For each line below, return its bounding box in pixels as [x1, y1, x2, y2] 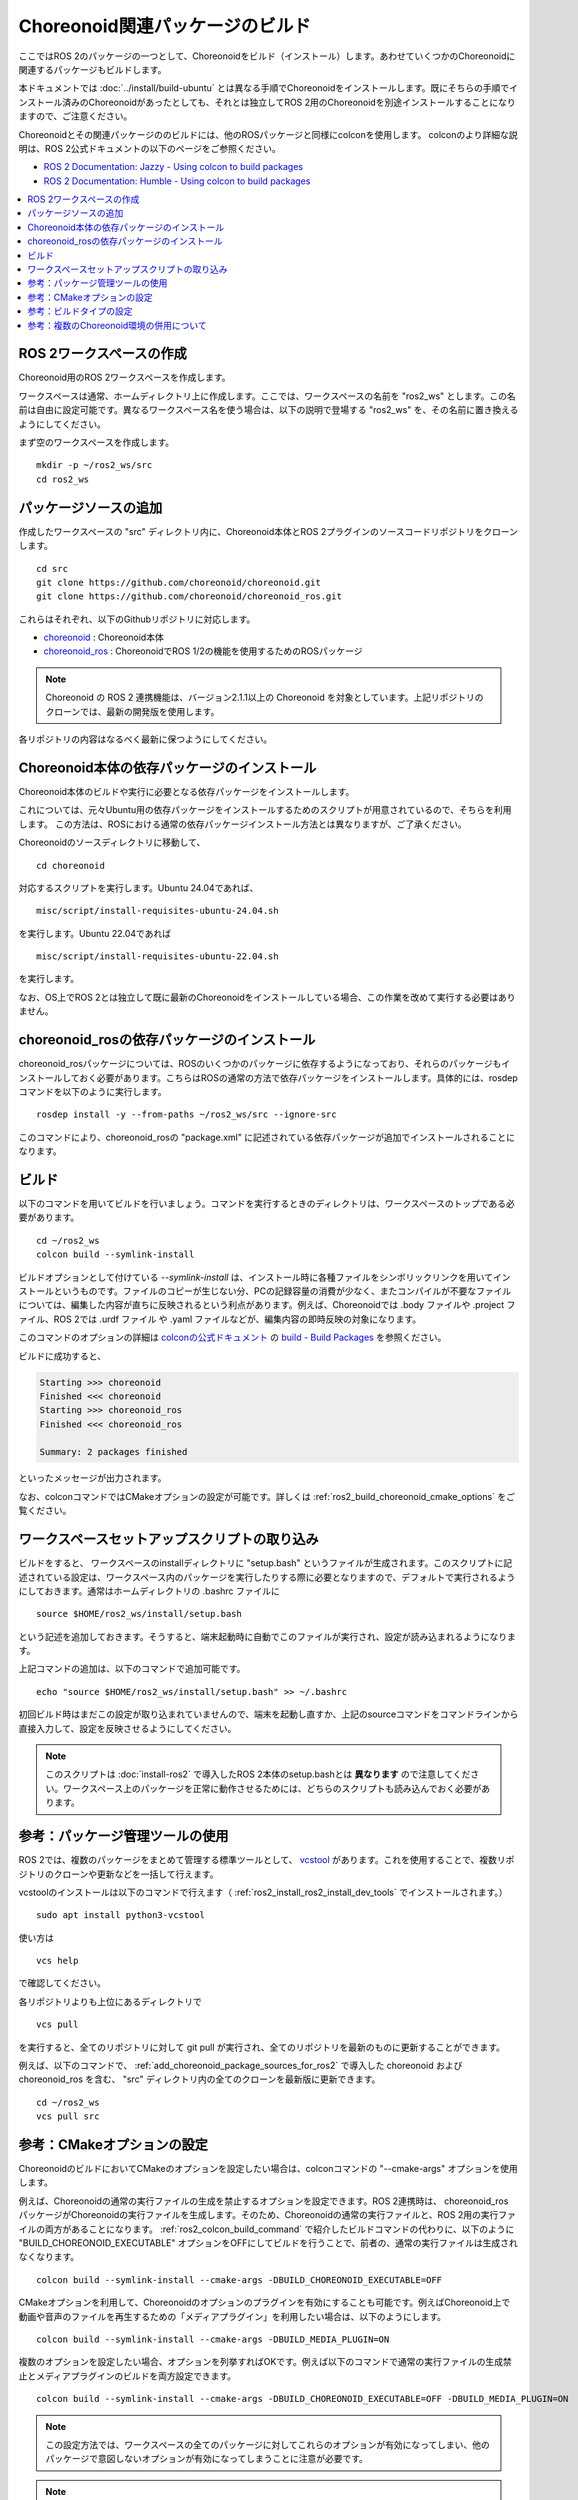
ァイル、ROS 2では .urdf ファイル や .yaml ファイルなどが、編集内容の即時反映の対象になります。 [18, 1313, 422, 1325]
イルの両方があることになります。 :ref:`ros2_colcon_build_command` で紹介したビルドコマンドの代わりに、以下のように [18, 2223, 515, 2235]
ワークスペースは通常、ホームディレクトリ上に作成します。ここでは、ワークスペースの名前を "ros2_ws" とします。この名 [18, 390, 517, 402]
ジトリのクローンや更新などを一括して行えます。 [18, 1868, 219, 1880]
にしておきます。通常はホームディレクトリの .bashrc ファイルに [18, 1585, 280, 1597]
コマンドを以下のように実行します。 [18, 1085, 167, 1097]
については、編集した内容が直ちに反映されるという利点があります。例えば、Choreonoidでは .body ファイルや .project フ [18, 1299, 516, 1311]
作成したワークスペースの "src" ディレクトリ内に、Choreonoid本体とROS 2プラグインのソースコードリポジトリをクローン [18, 525, 519, 537]
